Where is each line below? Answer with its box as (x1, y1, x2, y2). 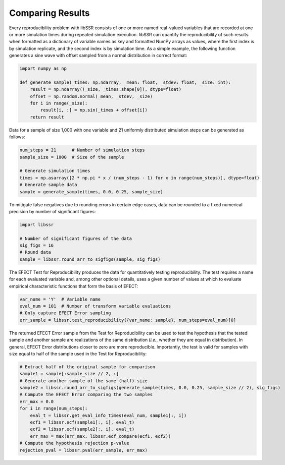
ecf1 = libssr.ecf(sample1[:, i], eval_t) (30, 419, 135, 425)
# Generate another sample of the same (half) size (19, 378, 148, 384)
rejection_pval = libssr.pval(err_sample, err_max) (19, 447, 148, 453)
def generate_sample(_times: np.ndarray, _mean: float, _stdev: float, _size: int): (19, 79, 231, 85)
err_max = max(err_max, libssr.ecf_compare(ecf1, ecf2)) (30, 433, 171, 439)
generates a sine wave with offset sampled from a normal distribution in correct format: (9, 53, 188, 58)
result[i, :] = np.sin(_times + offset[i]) (40, 107, 148, 113)
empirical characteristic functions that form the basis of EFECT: (9, 283, 139, 289)
